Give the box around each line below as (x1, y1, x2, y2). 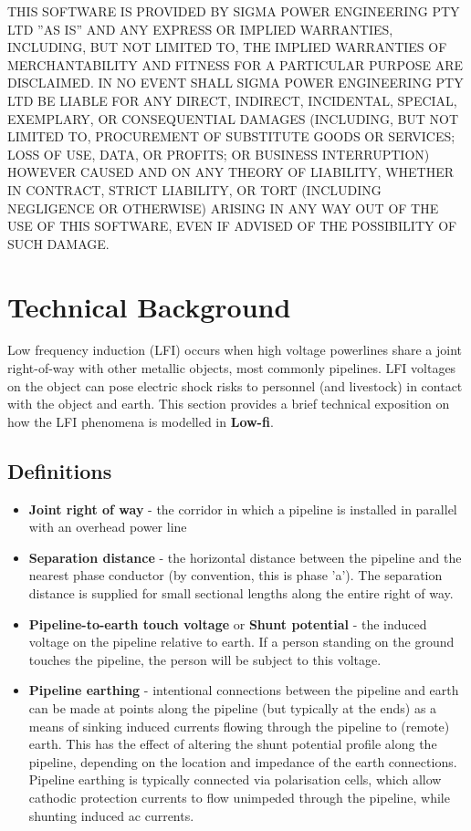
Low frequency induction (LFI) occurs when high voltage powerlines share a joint (7, 340, 462, 359)
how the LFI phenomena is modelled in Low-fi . (7, 411, 274, 431)
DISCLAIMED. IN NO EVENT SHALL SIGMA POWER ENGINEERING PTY (7, 73, 464, 92)
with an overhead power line (28, 517, 187, 536)
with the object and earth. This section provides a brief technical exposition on (7, 394, 450, 413)
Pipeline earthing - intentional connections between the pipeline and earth (28, 680, 459, 700)
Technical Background (7, 287, 291, 325)
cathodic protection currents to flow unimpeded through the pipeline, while (28, 787, 450, 806)
